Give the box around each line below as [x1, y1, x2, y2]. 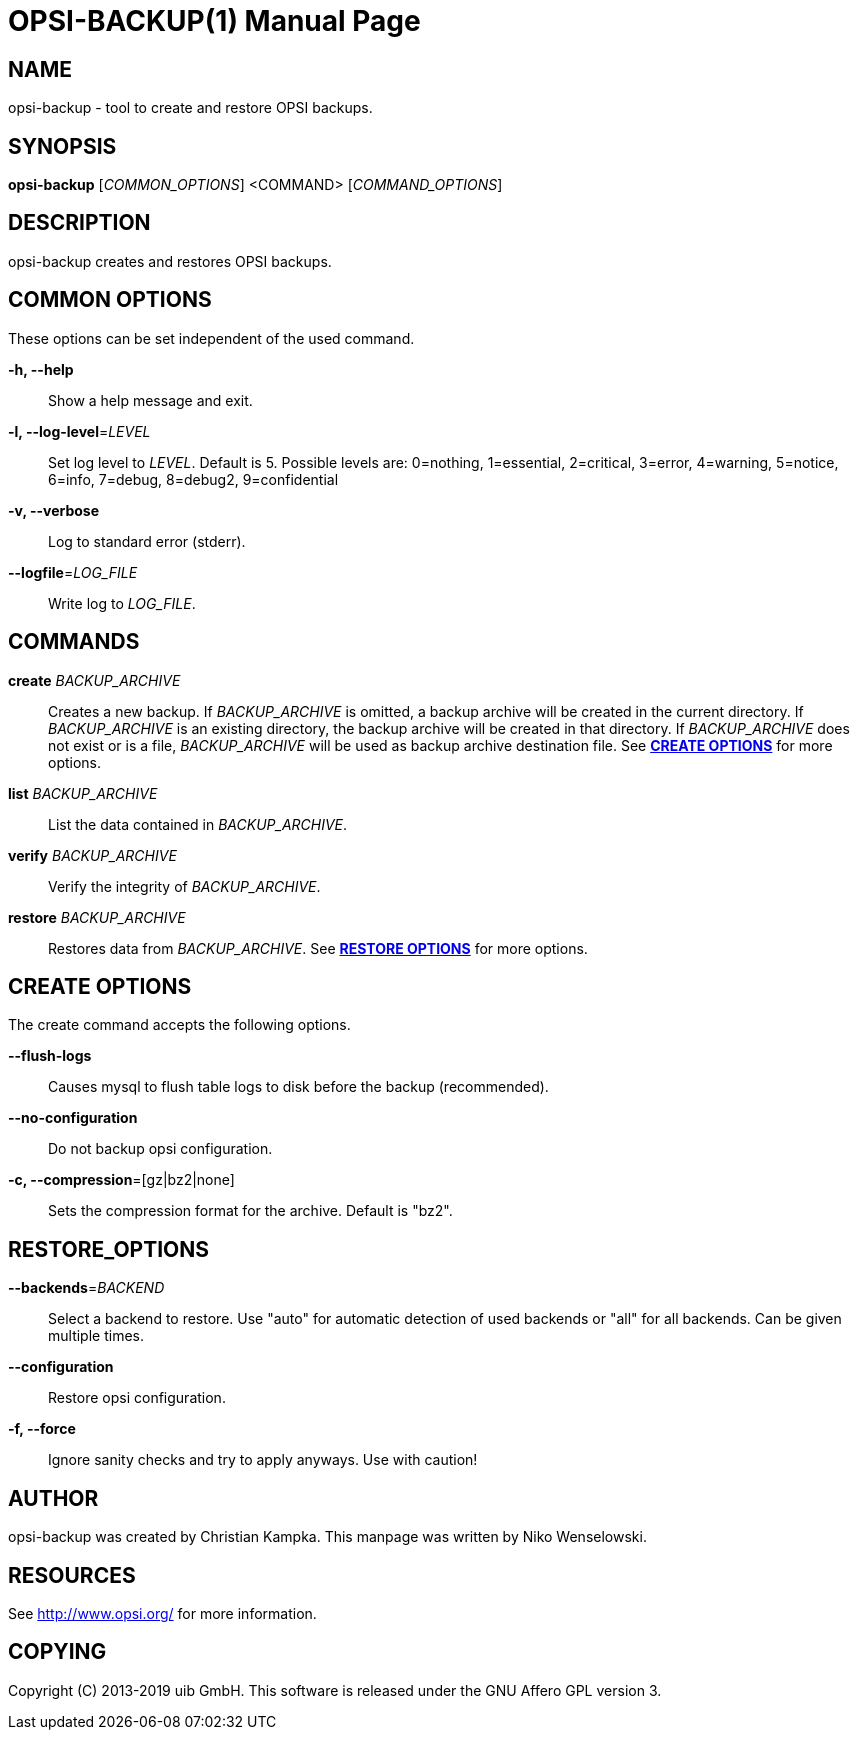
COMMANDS [8, 629, 140, 655]
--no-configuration [8, 1109, 138, 1127]
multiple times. [48, 1327, 144, 1345]
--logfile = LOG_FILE [8, 563, 138, 581]
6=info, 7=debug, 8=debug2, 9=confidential [48, 470, 339, 488]
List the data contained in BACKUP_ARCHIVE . [48, 815, 348, 833]
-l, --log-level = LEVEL [8, 422, 151, 440]
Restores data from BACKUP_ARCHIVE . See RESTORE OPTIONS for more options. [48, 939, 588, 957]
